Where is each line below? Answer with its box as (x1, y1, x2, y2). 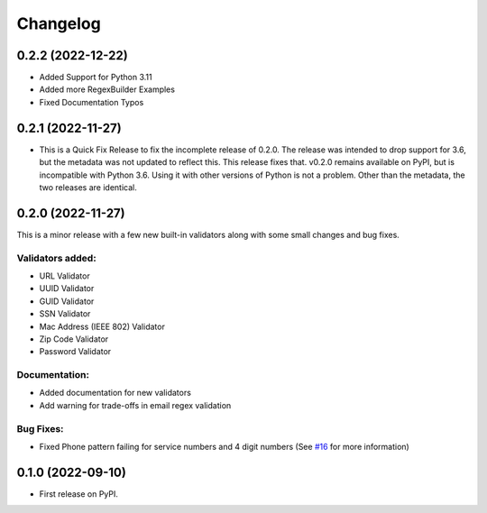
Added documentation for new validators (39, 388, 191, 398)
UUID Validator (39, 283, 95, 294)
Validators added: (16, 252, 96, 264)
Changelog (16, 14, 101, 33)
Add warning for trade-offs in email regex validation (39, 399, 232, 410)
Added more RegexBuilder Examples (39, 84, 176, 95)
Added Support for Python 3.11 (39, 72, 152, 83)
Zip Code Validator (39, 334, 109, 344)
